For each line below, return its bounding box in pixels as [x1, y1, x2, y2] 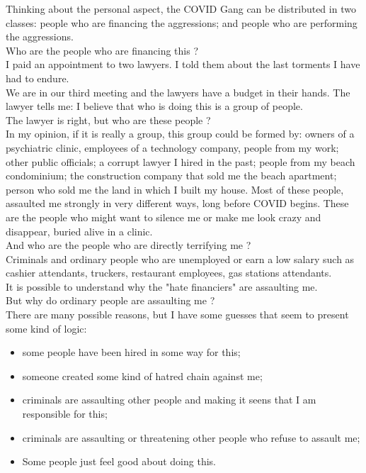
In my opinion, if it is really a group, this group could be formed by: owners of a [6, 126, 355, 141]
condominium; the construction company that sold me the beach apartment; [6, 168, 337, 183]
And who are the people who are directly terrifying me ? [6, 238, 251, 252]
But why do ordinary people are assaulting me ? [6, 293, 215, 308]
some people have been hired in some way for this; [22, 345, 241, 360]
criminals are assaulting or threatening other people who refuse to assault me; [22, 430, 360, 445]
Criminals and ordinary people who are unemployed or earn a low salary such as [6, 251, 355, 266]
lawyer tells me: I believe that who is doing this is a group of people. [6, 99, 303, 113]
